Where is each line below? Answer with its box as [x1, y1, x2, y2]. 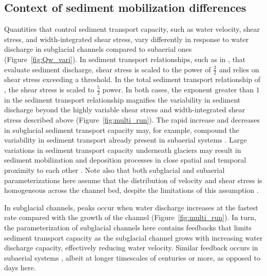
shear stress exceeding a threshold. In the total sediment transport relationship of [4, 74, 261, 85]
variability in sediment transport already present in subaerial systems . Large [4, 134, 247, 145]
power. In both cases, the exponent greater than [102, 84, 254, 94]
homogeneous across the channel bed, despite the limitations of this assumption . [4, 185, 259, 195]
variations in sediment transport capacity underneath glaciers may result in [4, 144, 241, 155]
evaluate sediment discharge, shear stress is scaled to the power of [4, 64, 211, 74]
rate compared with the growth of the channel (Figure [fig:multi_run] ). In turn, [4, 212, 256, 223]
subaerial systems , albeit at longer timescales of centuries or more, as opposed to [4, 252, 260, 263]
